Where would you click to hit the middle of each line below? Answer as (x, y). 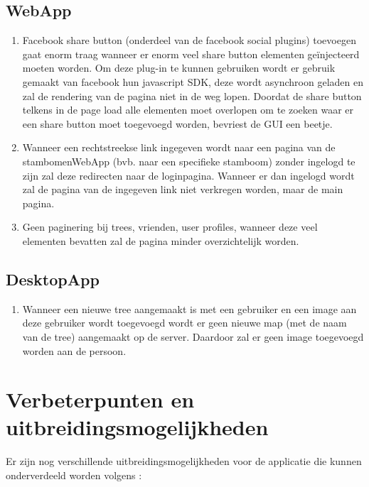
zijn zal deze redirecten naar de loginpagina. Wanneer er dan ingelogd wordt (188, 175)
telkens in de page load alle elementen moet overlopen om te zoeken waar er (188, 110)
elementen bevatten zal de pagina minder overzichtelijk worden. (161, 240)
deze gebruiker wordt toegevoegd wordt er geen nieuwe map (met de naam (184, 323)
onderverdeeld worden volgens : (74, 475)
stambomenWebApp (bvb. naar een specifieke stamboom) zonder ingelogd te (189, 161)
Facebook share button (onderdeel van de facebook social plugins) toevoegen (189, 40)
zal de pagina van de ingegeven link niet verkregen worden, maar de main (183, 189)
